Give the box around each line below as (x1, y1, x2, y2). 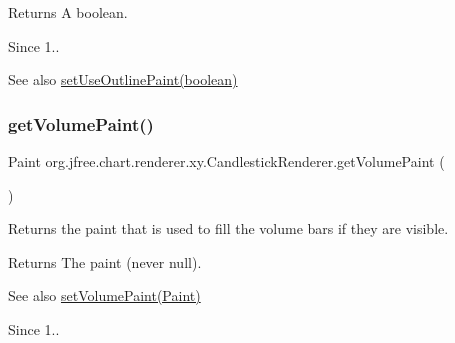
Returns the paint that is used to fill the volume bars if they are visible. (8, 218, 449, 239)
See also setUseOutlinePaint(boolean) (8, 69, 238, 90)
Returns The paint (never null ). (8, 251, 202, 272)
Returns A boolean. (8, 2, 128, 22)
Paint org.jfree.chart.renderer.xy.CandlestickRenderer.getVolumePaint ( (8, 151, 445, 171)
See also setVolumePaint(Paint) (8, 285, 201, 306)
